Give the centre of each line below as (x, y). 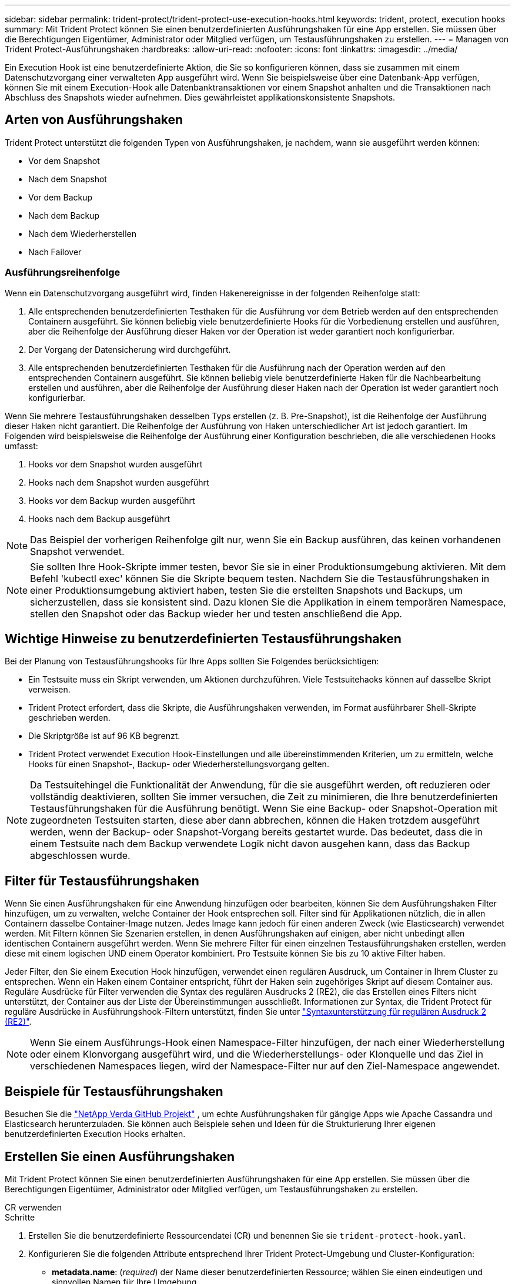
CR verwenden (33, 1207)
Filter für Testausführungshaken (102, 881)
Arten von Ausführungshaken (94, 120)
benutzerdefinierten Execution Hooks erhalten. (95, 1134)
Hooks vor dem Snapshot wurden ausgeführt (116, 464)
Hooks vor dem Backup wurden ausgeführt (112, 500)
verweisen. (49, 690)
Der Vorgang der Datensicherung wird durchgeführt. (130, 349)
